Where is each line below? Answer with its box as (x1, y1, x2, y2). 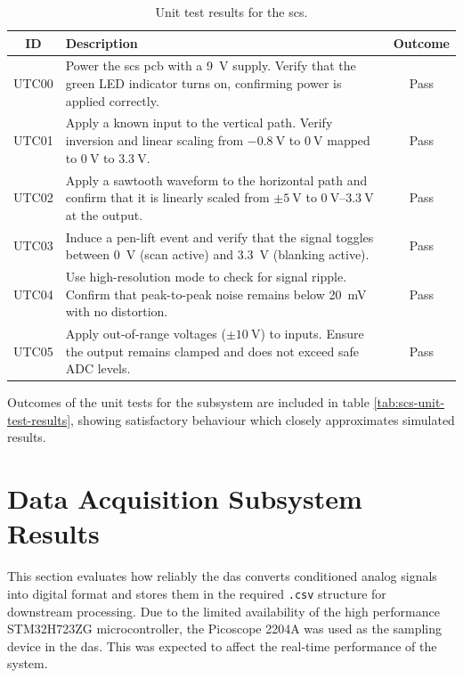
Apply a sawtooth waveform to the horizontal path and (65, 170, 368, 189)
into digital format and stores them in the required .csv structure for (7, 584, 386, 602)
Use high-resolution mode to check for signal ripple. (65, 266, 347, 285)
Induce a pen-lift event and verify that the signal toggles (65, 227, 374, 246)
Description (65, 33, 138, 52)
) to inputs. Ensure (260, 324, 364, 342)
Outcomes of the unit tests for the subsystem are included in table (7, 393, 370, 412)
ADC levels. (65, 359, 131, 378)
